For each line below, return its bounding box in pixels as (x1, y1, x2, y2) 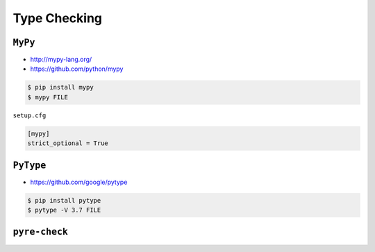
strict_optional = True (27, 140, 109, 147)
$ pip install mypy (27, 83, 94, 92)
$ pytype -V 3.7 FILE (27, 206, 101, 215)
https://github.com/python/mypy (30, 65, 124, 73)
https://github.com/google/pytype (30, 178, 128, 186)
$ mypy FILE (27, 93, 69, 101)
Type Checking (12, 10, 103, 26)
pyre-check (12, 226, 69, 237)
